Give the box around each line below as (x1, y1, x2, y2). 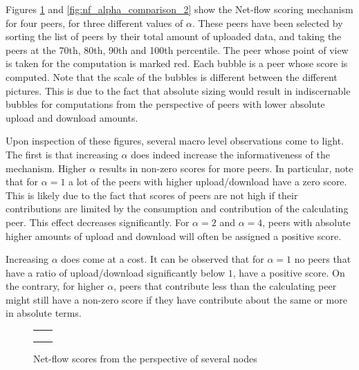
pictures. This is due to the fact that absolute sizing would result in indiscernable (6, 83, 351, 98)
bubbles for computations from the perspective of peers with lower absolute (6, 97, 325, 111)
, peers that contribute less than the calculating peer (113, 279, 337, 293)
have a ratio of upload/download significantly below (6, 265, 225, 279)
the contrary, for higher (6, 279, 104, 293)
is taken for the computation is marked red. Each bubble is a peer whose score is (6, 56, 348, 71)
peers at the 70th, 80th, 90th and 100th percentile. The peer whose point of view (6, 42, 349, 57)
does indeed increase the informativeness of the (131, 147, 330, 161)
